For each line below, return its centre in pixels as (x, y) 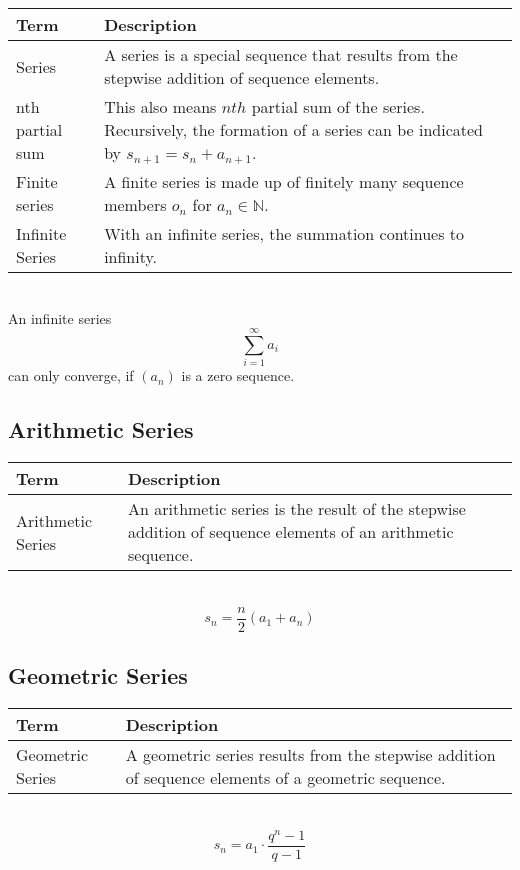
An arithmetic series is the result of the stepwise (296, 509)
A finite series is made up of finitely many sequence (284, 181)
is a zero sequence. (238, 375)
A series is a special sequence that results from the (281, 54)
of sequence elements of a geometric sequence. (285, 777)
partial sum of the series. (338, 106)
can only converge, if (71, 375)
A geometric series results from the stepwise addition (310, 754)
